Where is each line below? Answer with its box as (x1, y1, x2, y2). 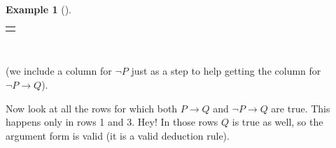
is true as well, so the (232, 114, 323, 129)
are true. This (271, 101, 330, 115)
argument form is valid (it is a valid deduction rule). (6, 128, 230, 142)
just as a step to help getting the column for (131, 64, 321, 78)
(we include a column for (6, 64, 112, 78)
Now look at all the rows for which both (6, 101, 178, 115)
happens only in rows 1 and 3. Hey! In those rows (6, 114, 218, 129)
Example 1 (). (6, 2, 71, 16)
